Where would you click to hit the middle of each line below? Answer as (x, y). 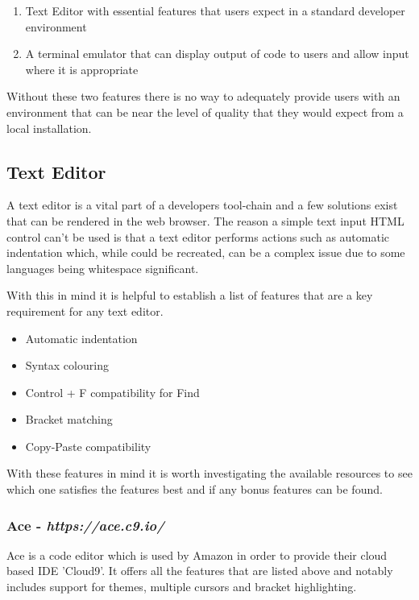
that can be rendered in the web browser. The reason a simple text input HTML (205, 220)
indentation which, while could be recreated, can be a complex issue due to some (206, 252)
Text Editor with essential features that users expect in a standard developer (215, 10)
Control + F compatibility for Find (112, 392)
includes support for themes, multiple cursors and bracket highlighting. (182, 587)
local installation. (49, 128)
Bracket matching (69, 419)
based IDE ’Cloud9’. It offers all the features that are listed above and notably (200, 571)
